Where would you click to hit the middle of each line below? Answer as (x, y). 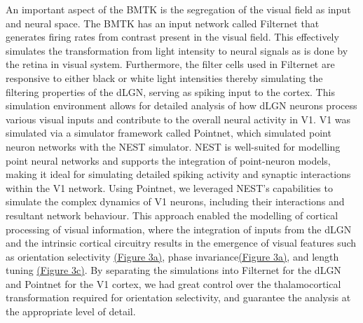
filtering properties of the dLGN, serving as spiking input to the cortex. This (170, 91)
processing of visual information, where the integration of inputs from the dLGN (179, 229)
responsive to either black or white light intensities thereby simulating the (164, 77)
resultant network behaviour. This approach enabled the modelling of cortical (172, 215)
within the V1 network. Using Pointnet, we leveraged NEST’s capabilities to (169, 187)
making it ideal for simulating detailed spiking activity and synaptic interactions (178, 174)
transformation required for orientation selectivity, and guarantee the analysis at (178, 297)
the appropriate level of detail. (71, 311)
